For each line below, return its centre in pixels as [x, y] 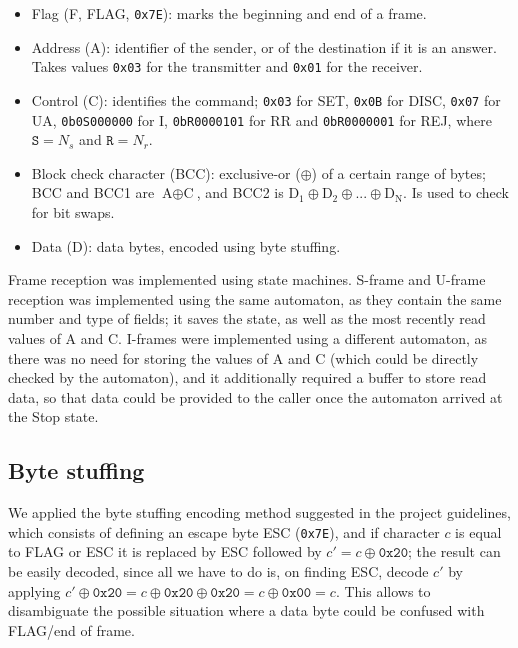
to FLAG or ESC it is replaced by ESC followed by [165, 551]
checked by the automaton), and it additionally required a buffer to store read [247, 377]
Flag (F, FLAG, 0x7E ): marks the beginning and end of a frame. [229, 13]
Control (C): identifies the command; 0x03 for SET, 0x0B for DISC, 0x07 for [266, 99]
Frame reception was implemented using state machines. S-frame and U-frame [247, 279]
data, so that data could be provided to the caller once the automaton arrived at [255, 396]
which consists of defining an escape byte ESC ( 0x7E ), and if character [224, 531]
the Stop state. [53, 416]
